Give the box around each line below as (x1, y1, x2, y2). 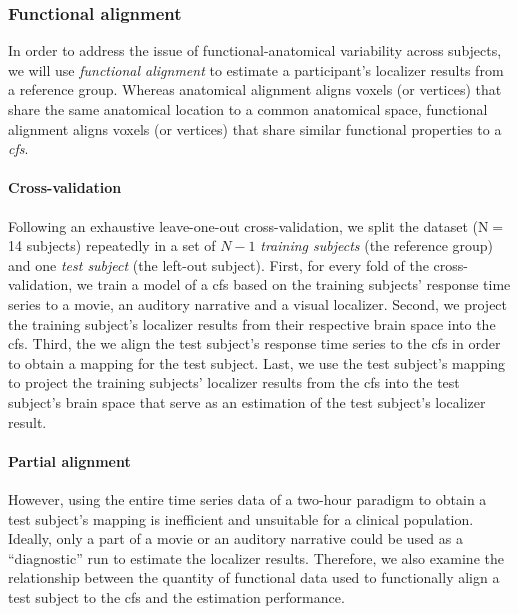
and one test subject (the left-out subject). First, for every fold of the (8, 254, 429, 275)
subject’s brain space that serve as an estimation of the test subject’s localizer (8, 391, 486, 412)
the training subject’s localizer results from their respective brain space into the (8, 313, 496, 334)
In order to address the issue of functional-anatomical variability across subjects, (8, 40, 502, 61)
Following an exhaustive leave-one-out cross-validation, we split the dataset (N (8, 215, 489, 236)
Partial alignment (8, 450, 131, 471)
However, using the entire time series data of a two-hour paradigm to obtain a (8, 488, 487, 509)
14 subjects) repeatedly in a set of (8, 235, 216, 256)
